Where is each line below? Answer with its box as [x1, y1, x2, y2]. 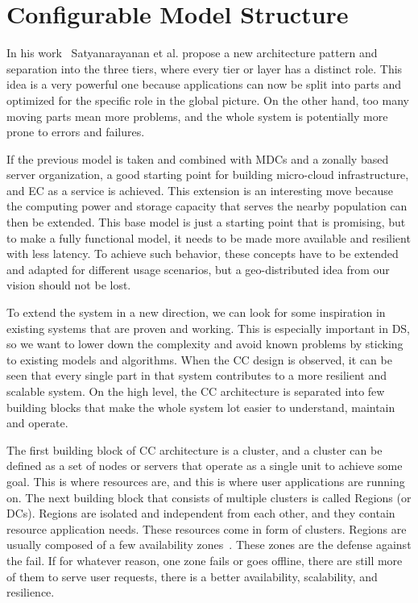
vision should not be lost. [6, 277, 131, 293]
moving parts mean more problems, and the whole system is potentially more [6, 107, 388, 124]
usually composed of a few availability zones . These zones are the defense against [6, 536, 412, 553]
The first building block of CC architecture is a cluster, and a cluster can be [6, 441, 383, 458]
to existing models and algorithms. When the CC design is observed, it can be [6, 351, 392, 368]
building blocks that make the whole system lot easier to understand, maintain [6, 398, 395, 415]
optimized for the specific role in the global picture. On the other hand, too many [6, 91, 409, 108]
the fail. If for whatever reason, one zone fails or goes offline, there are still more [6, 551, 403, 568]
